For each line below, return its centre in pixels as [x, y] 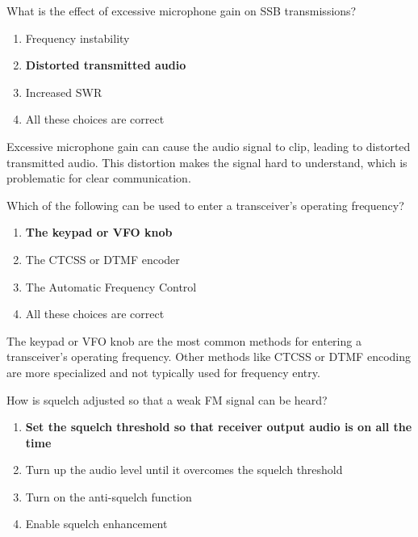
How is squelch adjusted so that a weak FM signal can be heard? [167, 399]
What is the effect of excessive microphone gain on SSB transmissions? [182, 10]
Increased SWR [64, 92]
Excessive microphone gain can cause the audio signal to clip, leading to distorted [209, 146]
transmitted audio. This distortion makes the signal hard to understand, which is [207, 162]
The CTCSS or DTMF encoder [102, 259]
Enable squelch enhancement [96, 524]
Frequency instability [77, 38]
